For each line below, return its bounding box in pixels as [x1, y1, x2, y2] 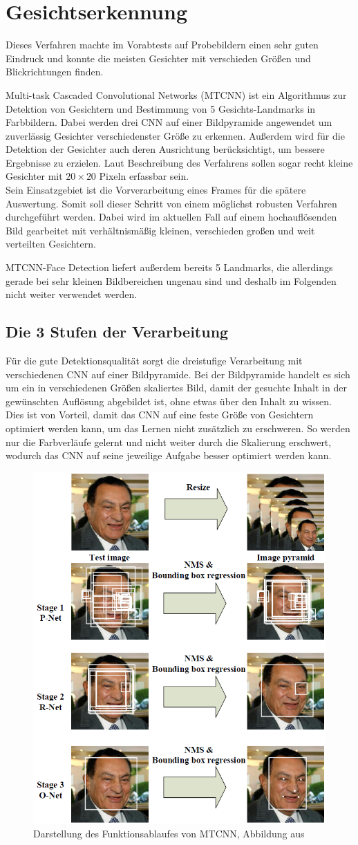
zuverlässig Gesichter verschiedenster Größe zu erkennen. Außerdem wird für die [6, 128, 345, 142]
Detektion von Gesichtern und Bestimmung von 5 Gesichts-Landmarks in [6, 101, 316, 115]
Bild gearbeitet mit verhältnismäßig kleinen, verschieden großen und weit [6, 223, 315, 237]
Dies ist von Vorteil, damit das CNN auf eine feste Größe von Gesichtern [6, 407, 314, 422]
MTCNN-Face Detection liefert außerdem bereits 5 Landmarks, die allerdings [6, 260, 333, 275]
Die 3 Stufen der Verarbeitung [6, 321, 229, 342]
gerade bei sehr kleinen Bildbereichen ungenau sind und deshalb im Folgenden [6, 273, 337, 288]
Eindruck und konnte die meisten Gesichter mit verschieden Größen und [6, 50, 311, 65]
